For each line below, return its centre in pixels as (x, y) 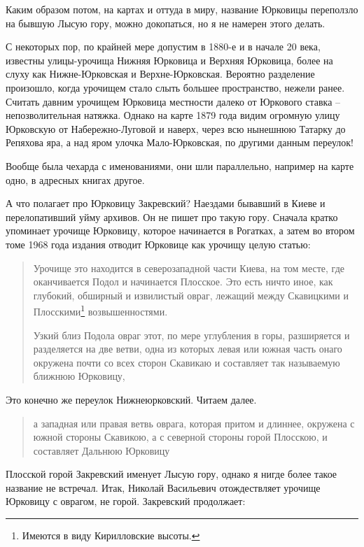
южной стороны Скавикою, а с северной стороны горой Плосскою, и (180, 437)
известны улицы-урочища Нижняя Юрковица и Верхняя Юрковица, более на (169, 60)
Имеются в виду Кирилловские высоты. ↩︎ (111, 535)
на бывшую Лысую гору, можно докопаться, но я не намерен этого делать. (166, 23)
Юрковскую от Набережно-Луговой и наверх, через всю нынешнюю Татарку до (176, 128)
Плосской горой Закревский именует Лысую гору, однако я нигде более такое (171, 474)
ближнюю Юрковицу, (79, 376)
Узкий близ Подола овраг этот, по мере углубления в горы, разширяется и (191, 335)
